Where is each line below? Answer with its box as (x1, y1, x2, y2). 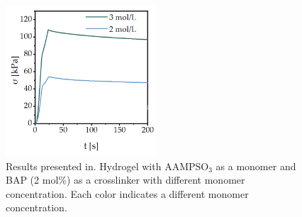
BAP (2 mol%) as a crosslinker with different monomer (6, 172, 245, 187)
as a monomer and (216, 158, 296, 173)
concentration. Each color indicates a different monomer (6, 186, 249, 201)
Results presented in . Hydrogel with (6, 158, 162, 173)
